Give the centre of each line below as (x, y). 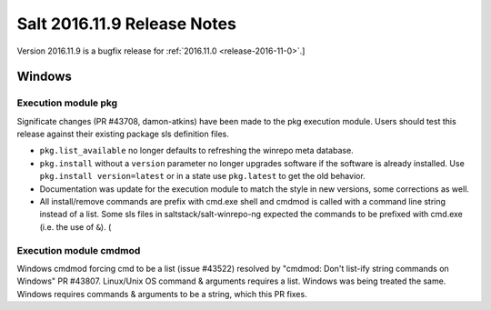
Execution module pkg (67, 103)
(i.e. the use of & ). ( (75, 226)
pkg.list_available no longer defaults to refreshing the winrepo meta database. (196, 151)
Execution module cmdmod (79, 250)
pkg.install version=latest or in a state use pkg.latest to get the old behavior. (202, 176)
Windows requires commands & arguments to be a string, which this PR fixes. (162, 294)
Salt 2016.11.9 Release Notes (126, 24)
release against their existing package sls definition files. (123, 134)
